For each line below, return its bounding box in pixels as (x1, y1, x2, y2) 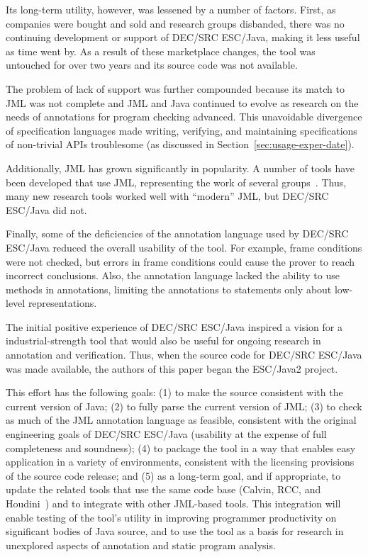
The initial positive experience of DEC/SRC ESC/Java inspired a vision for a (6, 319, 343, 334)
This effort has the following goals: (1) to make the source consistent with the (6, 385, 343, 400)
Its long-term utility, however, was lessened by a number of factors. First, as (6, 2, 336, 16)
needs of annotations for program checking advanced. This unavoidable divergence (6, 109, 362, 124)
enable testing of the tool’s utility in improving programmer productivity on (6, 510, 337, 524)
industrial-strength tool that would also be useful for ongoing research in (6, 333, 321, 348)
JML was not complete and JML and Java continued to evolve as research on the (6, 95, 359, 110)
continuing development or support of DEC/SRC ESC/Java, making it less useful (6, 30, 360, 45)
